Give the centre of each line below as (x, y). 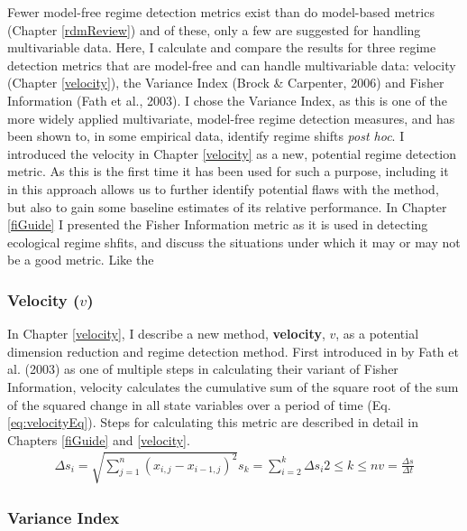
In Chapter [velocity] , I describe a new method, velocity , (166, 334)
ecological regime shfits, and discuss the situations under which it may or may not (234, 242)
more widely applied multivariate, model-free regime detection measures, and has (231, 118)
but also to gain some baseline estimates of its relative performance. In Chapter (227, 206)
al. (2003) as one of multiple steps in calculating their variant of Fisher (203, 369)
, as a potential (377, 334)
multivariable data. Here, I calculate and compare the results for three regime (222, 47)
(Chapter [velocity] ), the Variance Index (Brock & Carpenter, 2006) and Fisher (226, 83)
